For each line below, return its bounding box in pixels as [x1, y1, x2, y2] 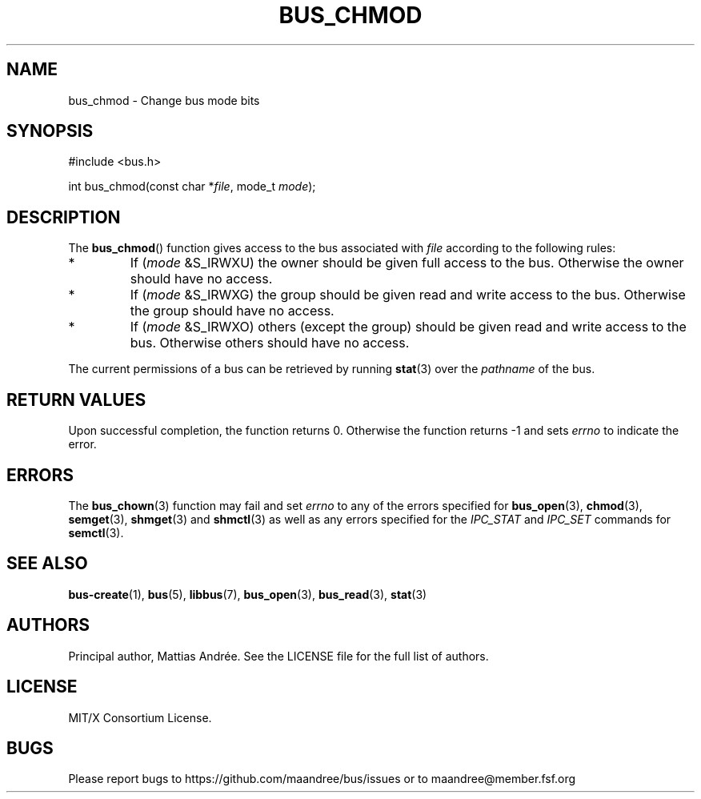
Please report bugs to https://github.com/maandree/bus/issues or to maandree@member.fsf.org [68, 772, 576, 786]
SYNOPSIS [6, 121, 94, 142]
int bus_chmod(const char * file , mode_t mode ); [68, 179, 316, 194]
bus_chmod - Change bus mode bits [68, 93, 260, 107]
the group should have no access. [130, 303, 334, 319]
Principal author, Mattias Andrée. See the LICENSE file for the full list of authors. [68, 648, 489, 663]
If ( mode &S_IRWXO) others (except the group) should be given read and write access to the [130, 319, 687, 335]
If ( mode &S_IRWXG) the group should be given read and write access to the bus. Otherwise [130, 287, 686, 303]
